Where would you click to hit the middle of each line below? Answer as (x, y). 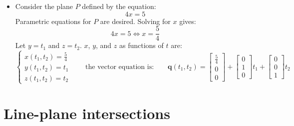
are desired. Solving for (135, 21)
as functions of (141, 45)
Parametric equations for (53, 21)
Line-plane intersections (87, 113)
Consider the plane (44, 6)
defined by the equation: (119, 6)
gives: (188, 21)
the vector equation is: (120, 67)
